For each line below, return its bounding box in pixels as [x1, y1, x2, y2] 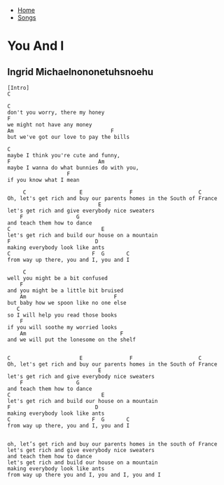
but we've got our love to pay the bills [7, 133, 130, 140]
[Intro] [7, 84, 30, 91]
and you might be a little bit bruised [7, 287, 124, 294]
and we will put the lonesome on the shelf [7, 336, 136, 343]
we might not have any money [7, 121, 92, 128]
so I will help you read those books [7, 312, 118, 319]
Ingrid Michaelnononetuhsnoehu [7, 66, 154, 78]
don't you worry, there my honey [7, 109, 105, 116]
